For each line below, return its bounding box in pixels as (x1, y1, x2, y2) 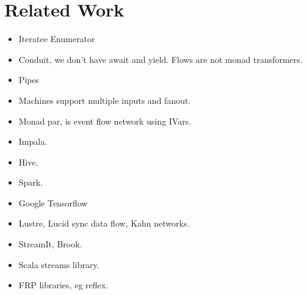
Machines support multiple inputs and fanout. (18, 93, 191, 106)
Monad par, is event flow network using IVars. (18, 114, 192, 127)
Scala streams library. (18, 258, 99, 271)
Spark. (18, 176, 43, 189)
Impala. (18, 135, 48, 148)
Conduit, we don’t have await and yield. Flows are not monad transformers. (18, 53, 303, 65)
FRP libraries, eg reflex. (18, 279, 109, 291)
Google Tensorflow (18, 196, 88, 209)
